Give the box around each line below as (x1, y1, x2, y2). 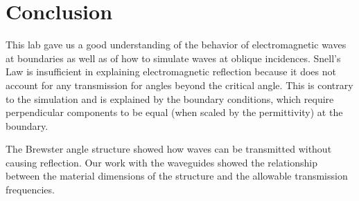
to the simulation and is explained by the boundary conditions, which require (6, 91, 334, 106)
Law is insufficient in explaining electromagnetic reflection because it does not (6, 64, 336, 79)
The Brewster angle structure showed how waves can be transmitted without (6, 142, 332, 156)
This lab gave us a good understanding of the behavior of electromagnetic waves (6, 37, 347, 52)
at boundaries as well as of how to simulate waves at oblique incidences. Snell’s (6, 50, 341, 65)
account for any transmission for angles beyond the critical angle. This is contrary (6, 77, 353, 92)
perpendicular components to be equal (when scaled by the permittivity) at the (6, 105, 343, 119)
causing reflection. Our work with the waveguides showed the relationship (6, 155, 318, 169)
